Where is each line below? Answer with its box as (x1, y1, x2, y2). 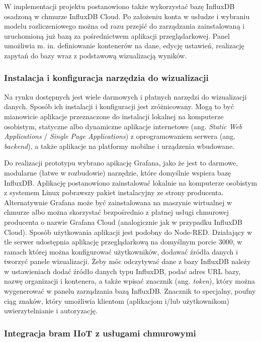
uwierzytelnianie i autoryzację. (4, 305, 98, 316)
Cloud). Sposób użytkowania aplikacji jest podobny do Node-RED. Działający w (4, 226, 252, 237)
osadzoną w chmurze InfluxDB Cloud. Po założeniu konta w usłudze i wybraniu (4, 11, 250, 21)
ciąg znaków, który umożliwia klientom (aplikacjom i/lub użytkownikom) (4, 295, 230, 306)
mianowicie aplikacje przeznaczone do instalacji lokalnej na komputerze (4, 111, 224, 121)
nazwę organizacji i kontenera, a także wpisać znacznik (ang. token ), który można (4, 276, 255, 286)
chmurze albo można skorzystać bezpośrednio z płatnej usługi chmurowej (4, 207, 229, 217)
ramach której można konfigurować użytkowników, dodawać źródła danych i (4, 246, 238, 256)
